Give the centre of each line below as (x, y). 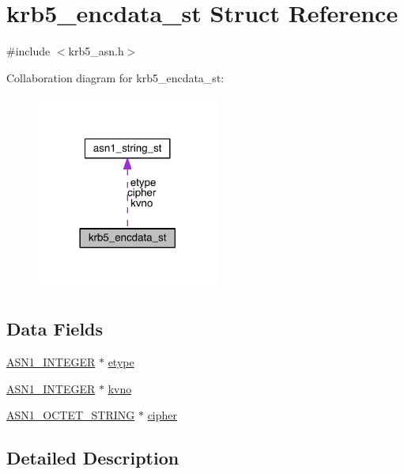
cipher (162, 415)
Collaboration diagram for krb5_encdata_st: (115, 77)
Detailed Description (93, 458)
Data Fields (55, 329)
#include (28, 51)
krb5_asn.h (96, 51)
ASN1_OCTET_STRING (71, 415)
